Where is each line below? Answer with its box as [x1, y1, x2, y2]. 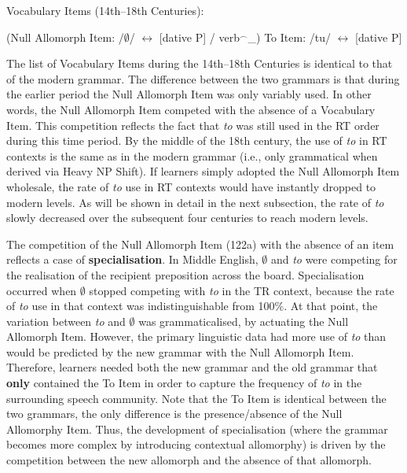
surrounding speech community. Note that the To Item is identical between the [6, 390, 387, 406]
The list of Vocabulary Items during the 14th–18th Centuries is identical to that [6, 55, 393, 72]
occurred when [6, 282, 77, 298]
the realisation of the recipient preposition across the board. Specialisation [6, 266, 365, 283]
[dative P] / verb [159, 28, 240, 45]
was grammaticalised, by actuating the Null [138, 312, 349, 329]
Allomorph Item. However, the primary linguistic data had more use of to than [6, 328, 387, 345]
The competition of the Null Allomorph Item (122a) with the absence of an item [6, 235, 394, 252]
